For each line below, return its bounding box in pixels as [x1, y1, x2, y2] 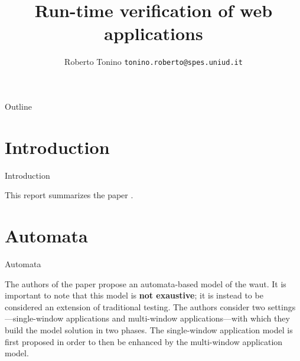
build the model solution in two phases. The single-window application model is [5, 323, 293, 336]
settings [268, 300, 296, 313]
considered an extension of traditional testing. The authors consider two [5, 300, 265, 313]
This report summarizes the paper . [5, 189, 133, 201]
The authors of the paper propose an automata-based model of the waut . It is [5, 277, 286, 290]
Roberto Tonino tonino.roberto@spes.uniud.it [64, 55, 243, 68]
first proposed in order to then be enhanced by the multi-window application [5, 335, 283, 347]
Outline [5, 100, 32, 112]
